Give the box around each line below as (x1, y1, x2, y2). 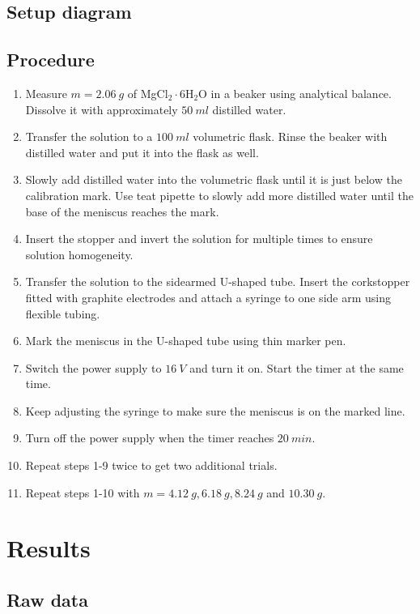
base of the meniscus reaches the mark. (25, 203, 219, 220)
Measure (25, 84, 67, 101)
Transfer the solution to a (25, 128, 153, 145)
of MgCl (127, 84, 168, 101)
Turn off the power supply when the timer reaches (25, 429, 274, 446)
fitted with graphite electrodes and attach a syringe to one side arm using (25, 288, 391, 305)
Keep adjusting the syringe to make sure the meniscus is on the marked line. (25, 402, 405, 419)
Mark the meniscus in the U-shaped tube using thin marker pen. (25, 332, 346, 349)
